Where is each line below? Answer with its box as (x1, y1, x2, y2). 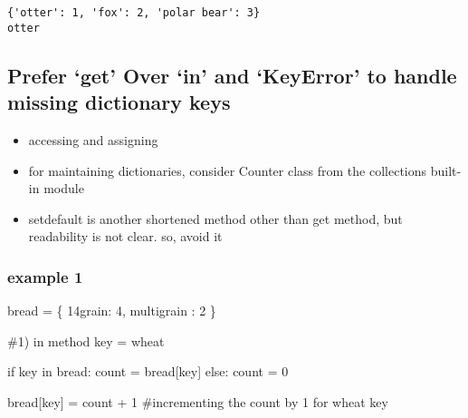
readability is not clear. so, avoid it (28, 227, 223, 246)
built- (430, 160, 462, 180)
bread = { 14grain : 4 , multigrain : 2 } (7, 301, 216, 320)
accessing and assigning (28, 130, 158, 149)
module (43, 179, 84, 198)
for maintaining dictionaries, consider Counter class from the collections (28, 160, 427, 180)
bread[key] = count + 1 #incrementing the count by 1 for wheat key (7, 392, 388, 411)
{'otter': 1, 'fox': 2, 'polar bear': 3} (7, 6, 261, 19)
